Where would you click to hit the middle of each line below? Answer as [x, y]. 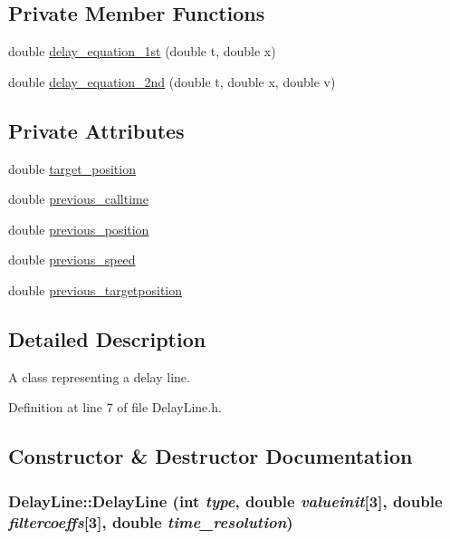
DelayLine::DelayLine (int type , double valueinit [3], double [225, 500]
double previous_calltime [78, 199]
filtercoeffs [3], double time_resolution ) [151, 521]
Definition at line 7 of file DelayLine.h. [115, 407]
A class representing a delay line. [99, 376]
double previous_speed [72, 260]
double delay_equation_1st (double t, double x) [142, 51]
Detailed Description [107, 338]
